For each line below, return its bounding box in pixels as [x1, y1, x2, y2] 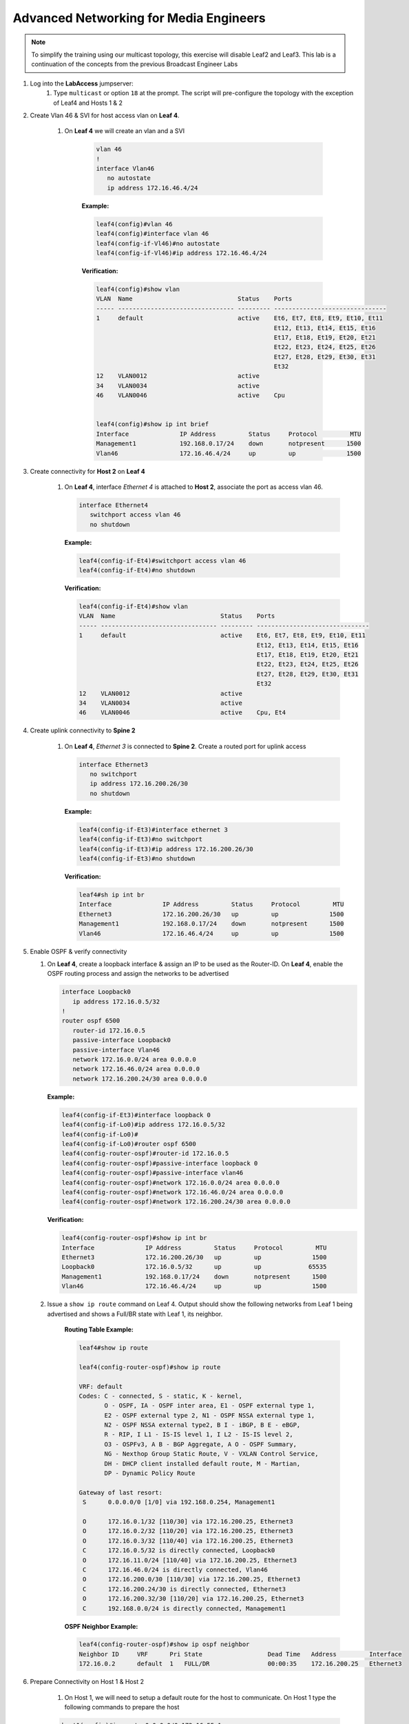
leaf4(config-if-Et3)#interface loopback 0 [61, 1111, 211, 1119]
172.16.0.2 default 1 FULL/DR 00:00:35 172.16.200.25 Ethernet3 [78, 1660, 402, 1668]
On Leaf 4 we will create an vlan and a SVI [64, 127, 185, 135]
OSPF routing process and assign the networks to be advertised [47, 970, 229, 978]
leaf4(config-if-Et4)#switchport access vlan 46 [78, 557, 247, 565]
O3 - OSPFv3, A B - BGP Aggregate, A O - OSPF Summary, [104, 1440, 297, 1448]
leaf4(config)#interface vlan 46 [96, 230, 209, 238]
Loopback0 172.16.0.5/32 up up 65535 [61, 1263, 327, 1271]
